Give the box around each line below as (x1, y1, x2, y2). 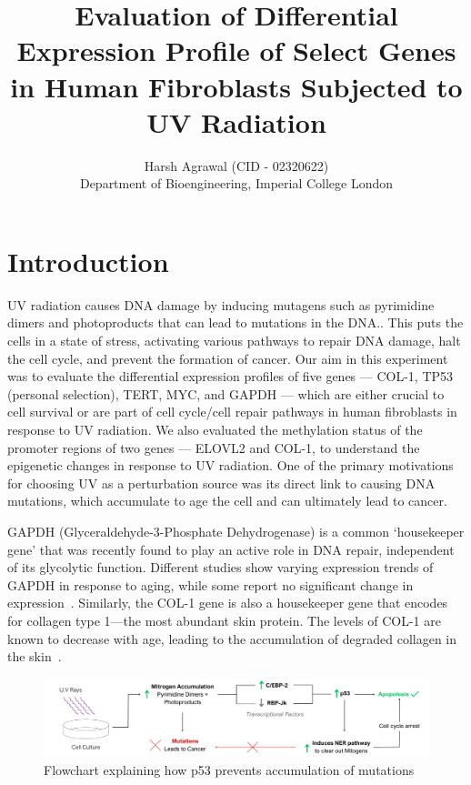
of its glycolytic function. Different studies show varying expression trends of (7, 558, 434, 577)
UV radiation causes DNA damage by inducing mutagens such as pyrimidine (7, 295, 435, 314)
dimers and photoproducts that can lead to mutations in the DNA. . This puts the (7, 313, 464, 332)
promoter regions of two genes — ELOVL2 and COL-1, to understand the (7, 438, 420, 457)
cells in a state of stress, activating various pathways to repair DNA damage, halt (7, 331, 461, 349)
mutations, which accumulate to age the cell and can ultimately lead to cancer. (7, 491, 447, 510)
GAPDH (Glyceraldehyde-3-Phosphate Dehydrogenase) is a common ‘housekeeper (7, 521, 465, 540)
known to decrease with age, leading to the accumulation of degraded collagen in (7, 629, 457, 648)
